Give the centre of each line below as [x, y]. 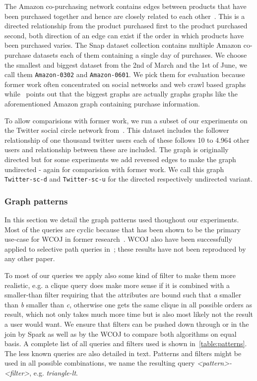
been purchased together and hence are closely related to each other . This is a [125, 16]
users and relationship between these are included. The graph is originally [117, 149]
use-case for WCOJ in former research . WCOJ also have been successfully [118, 239]
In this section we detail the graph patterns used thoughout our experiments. [122, 220]
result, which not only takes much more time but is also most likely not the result [129, 314]
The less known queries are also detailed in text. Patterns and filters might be [123, 353]
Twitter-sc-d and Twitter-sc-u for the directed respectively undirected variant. [128, 179]
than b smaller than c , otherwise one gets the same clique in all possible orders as [128, 304]
